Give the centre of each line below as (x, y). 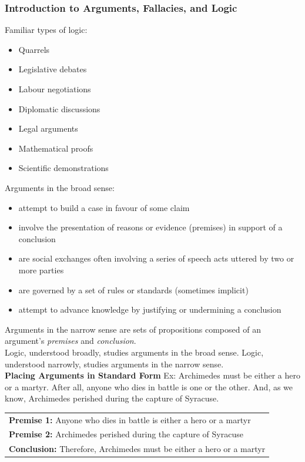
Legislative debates (53, 69)
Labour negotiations (55, 89)
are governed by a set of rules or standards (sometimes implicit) (133, 289)
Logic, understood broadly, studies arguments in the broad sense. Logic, (134, 352)
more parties (41, 269)
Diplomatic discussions (59, 108)
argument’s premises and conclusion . (71, 341)
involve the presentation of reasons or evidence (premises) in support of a (150, 227)
